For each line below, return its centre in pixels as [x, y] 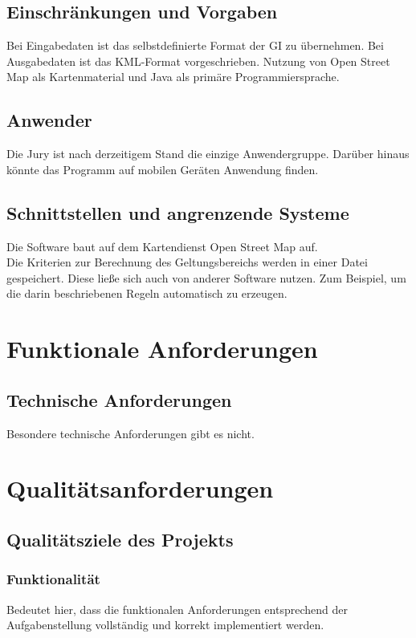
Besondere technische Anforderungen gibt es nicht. [131, 433]
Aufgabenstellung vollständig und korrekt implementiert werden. [165, 625]
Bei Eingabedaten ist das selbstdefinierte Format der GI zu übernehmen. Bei [195, 45]
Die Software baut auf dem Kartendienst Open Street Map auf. [162, 246]
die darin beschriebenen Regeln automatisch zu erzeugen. [147, 293]
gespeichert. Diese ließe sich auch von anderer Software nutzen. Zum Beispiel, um [206, 277]
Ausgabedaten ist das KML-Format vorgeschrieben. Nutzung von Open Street [198, 61]
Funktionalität [53, 579]
